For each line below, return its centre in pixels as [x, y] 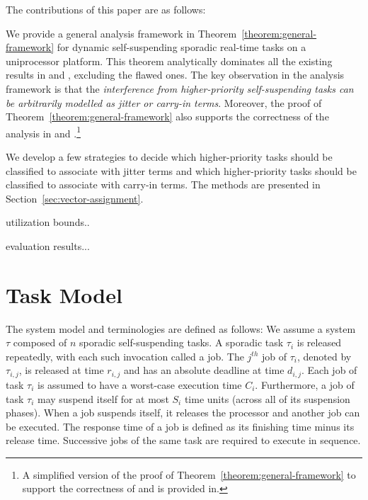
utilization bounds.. [48, 222]
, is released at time [61, 370]
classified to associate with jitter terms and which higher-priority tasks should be [181, 170]
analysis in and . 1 [43, 132]
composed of [40, 342]
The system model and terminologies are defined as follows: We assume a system [181, 328]
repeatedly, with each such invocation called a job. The [125, 356]
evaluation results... [48, 245]
